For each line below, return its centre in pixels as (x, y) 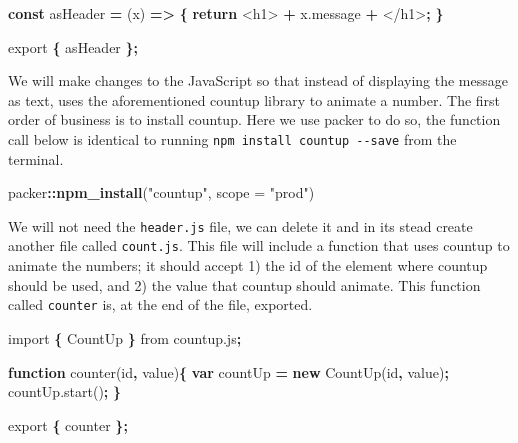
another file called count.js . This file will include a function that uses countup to (259, 245)
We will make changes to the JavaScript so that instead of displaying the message (258, 80)
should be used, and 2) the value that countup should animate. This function (244, 284)
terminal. (36, 158)
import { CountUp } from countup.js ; (125, 337)
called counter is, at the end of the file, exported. (160, 304)
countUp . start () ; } (65, 391)
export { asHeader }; (73, 46)
